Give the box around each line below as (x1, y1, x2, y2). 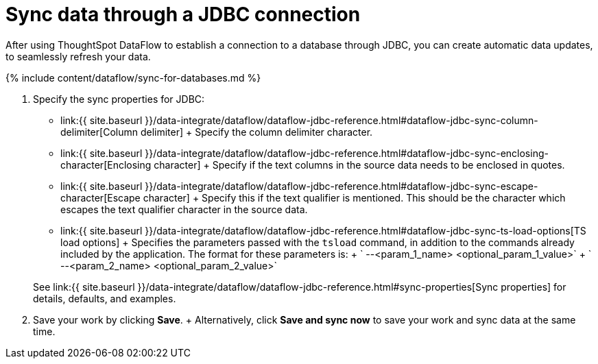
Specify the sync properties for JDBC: (33, 93, 205, 105)
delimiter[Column (60, 125, 138, 138)
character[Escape (60, 191, 141, 204)
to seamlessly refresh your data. (5, 50, 151, 62)
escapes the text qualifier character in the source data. (60, 203, 308, 215)
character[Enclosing (60, 158, 152, 171)
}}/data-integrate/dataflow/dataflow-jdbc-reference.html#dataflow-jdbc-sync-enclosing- (145, 147, 549, 159)
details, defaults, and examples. (33, 292, 176, 304)
